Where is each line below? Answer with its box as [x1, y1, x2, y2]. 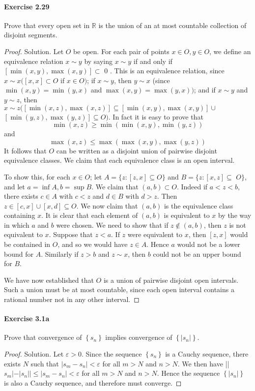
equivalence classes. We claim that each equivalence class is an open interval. [4, 155, 235, 165]
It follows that [4, 145, 47, 155]
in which [4, 219, 29, 230]
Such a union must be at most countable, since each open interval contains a [4, 284, 234, 295]
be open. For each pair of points [73, 46, 170, 56]
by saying [84, 56, 113, 66]
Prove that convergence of [4, 332, 82, 342]
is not [229, 219, 246, 230]
